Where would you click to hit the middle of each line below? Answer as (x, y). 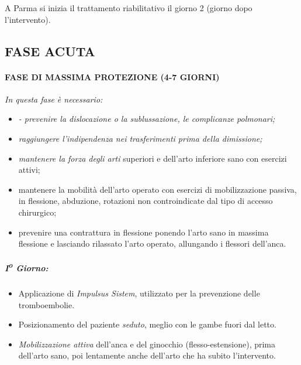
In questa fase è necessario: (54, 99)
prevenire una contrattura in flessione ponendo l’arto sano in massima (143, 232)
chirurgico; (37, 212)
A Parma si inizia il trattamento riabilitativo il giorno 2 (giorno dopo (129, 8)
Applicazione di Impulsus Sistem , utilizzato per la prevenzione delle (139, 293)
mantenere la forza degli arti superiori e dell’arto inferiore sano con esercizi (153, 158)
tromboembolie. (46, 304)
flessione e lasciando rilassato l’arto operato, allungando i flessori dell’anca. (152, 243)
